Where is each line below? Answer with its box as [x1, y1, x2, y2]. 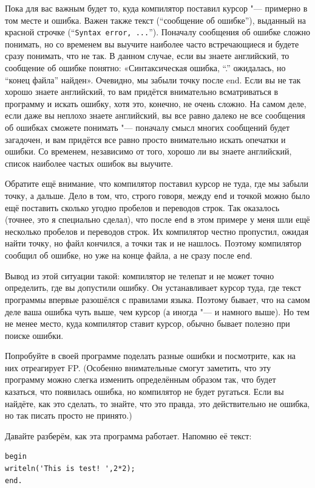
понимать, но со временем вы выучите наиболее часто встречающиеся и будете [5, 37, 299, 50]
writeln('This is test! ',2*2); [5, 464, 135, 473]
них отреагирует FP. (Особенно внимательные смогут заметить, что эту [5, 361, 271, 374]
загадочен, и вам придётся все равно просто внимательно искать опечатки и [5, 133, 286, 145]
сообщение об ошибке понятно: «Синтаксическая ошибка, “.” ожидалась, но [5, 61, 286, 74]
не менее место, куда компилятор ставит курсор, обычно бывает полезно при [5, 317, 290, 330]
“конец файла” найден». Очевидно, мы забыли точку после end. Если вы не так [5, 73, 301, 86]
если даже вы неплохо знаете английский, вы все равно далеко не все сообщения [5, 109, 305, 122]
